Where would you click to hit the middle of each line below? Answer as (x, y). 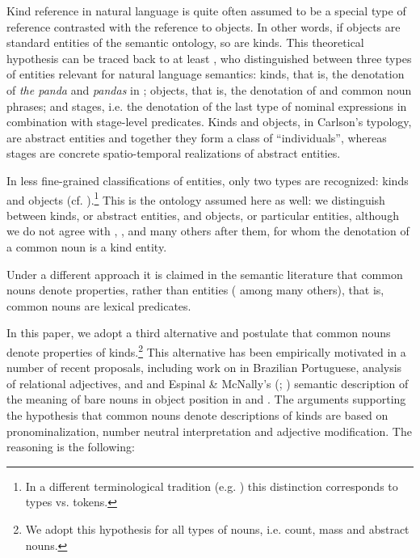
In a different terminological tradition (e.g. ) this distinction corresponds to (212, 486)
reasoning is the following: (71, 447)
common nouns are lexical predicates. (99, 305)
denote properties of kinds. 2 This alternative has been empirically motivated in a (206, 350)
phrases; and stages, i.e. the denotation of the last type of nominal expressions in (207, 106)
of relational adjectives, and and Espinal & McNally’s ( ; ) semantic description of (208, 383)
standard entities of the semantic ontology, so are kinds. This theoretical (185, 42)
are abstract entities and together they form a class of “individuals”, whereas (197, 137)
